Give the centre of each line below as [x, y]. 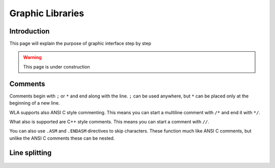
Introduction [30, 31]
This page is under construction [57, 66]
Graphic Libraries [47, 13]
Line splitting [31, 153]
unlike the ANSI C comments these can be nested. [62, 138]
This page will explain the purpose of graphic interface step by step [80, 44]
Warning [32, 57]
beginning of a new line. [35, 103]
